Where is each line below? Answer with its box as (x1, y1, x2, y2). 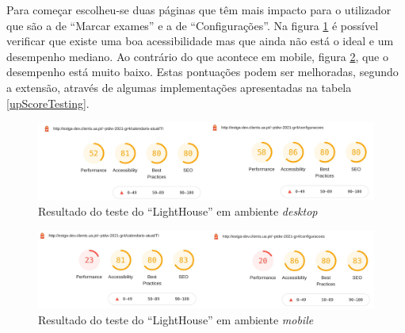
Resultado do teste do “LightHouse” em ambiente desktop (38, 203, 318, 220)
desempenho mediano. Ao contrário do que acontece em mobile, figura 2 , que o (6, 48, 388, 64)
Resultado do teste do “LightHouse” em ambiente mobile (38, 312, 314, 328)
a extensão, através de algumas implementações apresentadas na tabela (6, 78, 352, 95)
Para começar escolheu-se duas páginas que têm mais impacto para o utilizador (6, 2, 392, 17)
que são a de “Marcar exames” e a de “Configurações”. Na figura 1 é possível (6, 17, 379, 33)
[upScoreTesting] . (6, 94, 90, 111)
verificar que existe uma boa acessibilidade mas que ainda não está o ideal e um (6, 33, 394, 49)
